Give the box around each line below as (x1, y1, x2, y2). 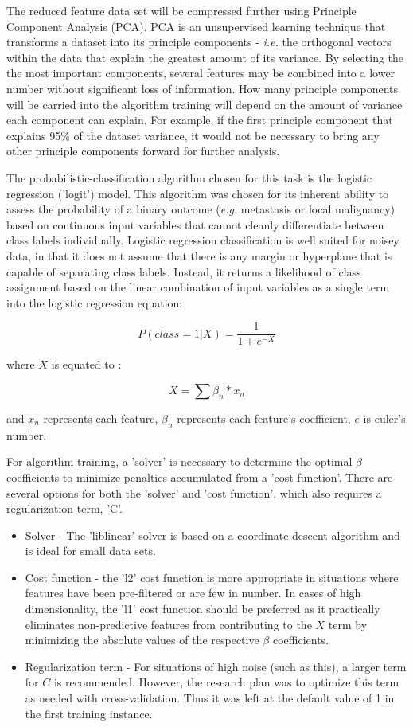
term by (328, 616, 368, 632)
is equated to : (51, 356, 122, 373)
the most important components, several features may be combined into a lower (6, 64, 395, 81)
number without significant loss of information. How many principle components (6, 80, 399, 96)
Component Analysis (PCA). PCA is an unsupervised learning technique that (6, 18, 386, 34)
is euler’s (363, 409, 406, 426)
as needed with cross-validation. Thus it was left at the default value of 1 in (25, 690, 395, 706)
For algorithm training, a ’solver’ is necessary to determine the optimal (6, 453, 353, 470)
